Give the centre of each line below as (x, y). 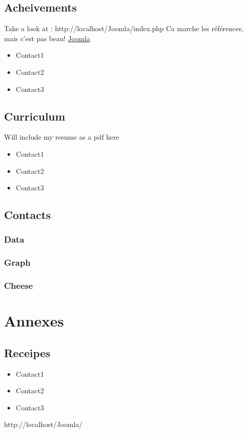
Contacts (28, 215)
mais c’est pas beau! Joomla (47, 38)
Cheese (19, 286)
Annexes (34, 321)
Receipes (27, 352)
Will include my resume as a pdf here (62, 137)
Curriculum (35, 116)
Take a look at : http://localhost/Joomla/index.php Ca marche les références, (124, 28)
